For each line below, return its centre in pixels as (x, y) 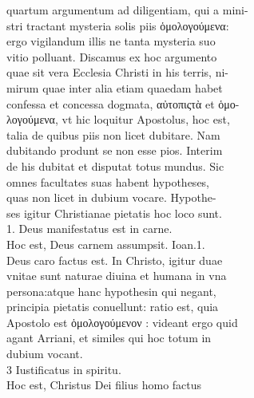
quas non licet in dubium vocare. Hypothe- (111, 197)
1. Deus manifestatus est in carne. (89, 229)
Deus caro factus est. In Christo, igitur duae (115, 260)
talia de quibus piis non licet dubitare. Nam (113, 134)
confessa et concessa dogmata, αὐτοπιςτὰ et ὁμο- (123, 103)
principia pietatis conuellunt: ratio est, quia (113, 307)
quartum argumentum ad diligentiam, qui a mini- (127, 10)
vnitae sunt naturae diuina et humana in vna (117, 276)
